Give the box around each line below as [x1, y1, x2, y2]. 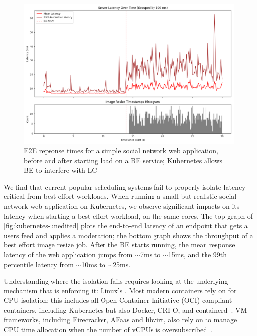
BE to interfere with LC [24, 165, 97, 175]
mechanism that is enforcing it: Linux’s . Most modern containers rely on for [4, 285, 237, 295]
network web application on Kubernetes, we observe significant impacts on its [4, 200, 240, 211]
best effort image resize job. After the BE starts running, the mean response [4, 240, 235, 250]
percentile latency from [4, 259, 74, 269]
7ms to [140, 249, 161, 259]
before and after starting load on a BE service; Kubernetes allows [24, 155, 223, 165]
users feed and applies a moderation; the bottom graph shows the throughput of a [4, 230, 253, 240]
